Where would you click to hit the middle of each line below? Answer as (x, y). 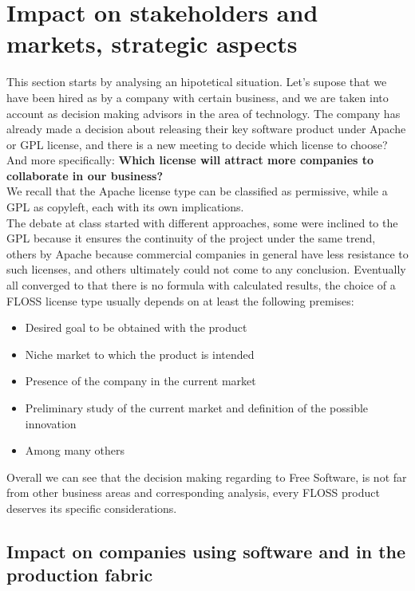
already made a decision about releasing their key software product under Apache (206, 129)
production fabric (80, 575)
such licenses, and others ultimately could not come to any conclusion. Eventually (206, 269)
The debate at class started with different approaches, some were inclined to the (202, 222)
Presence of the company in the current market (140, 381)
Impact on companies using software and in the (206, 551)
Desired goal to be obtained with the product (136, 327)
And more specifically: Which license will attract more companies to (190, 160)
